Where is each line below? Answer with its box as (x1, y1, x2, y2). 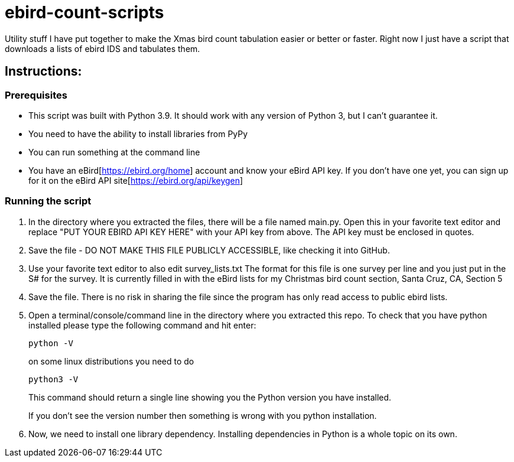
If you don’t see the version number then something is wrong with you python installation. (28, 410, 377, 421)
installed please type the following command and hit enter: (28, 320, 256, 330)
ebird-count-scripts (5, 2, 164, 22)
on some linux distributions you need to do (28, 356, 194, 366)
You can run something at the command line (28, 147, 200, 157)
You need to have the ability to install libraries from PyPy (28, 128, 248, 139)
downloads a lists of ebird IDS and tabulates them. (5, 43, 200, 54)
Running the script (5, 195, 92, 207)
